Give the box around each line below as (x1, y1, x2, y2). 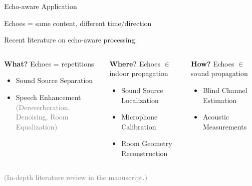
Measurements (202, 121, 247, 131)
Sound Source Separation (16, 75, 93, 85)
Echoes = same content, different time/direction (4, 17, 152, 28)
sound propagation (191, 68, 248, 78)
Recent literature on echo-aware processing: (4, 34, 137, 45)
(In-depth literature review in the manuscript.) (4, 171, 148, 182)
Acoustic (202, 111, 229, 122)
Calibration (121, 121, 156, 131)
